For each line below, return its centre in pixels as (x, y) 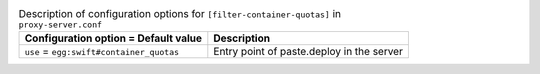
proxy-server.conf (60, 25)
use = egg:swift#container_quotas (102, 52)
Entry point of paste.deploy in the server (308, 52)
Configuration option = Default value (113, 38)
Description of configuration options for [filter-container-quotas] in (180, 14)
